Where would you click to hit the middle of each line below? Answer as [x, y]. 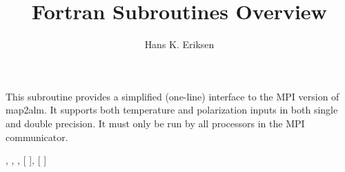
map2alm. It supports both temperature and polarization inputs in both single [172, 110]
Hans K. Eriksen [179, 44]
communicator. [37, 137]
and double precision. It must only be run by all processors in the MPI [155, 123]
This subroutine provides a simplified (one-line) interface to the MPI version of [172, 96]
